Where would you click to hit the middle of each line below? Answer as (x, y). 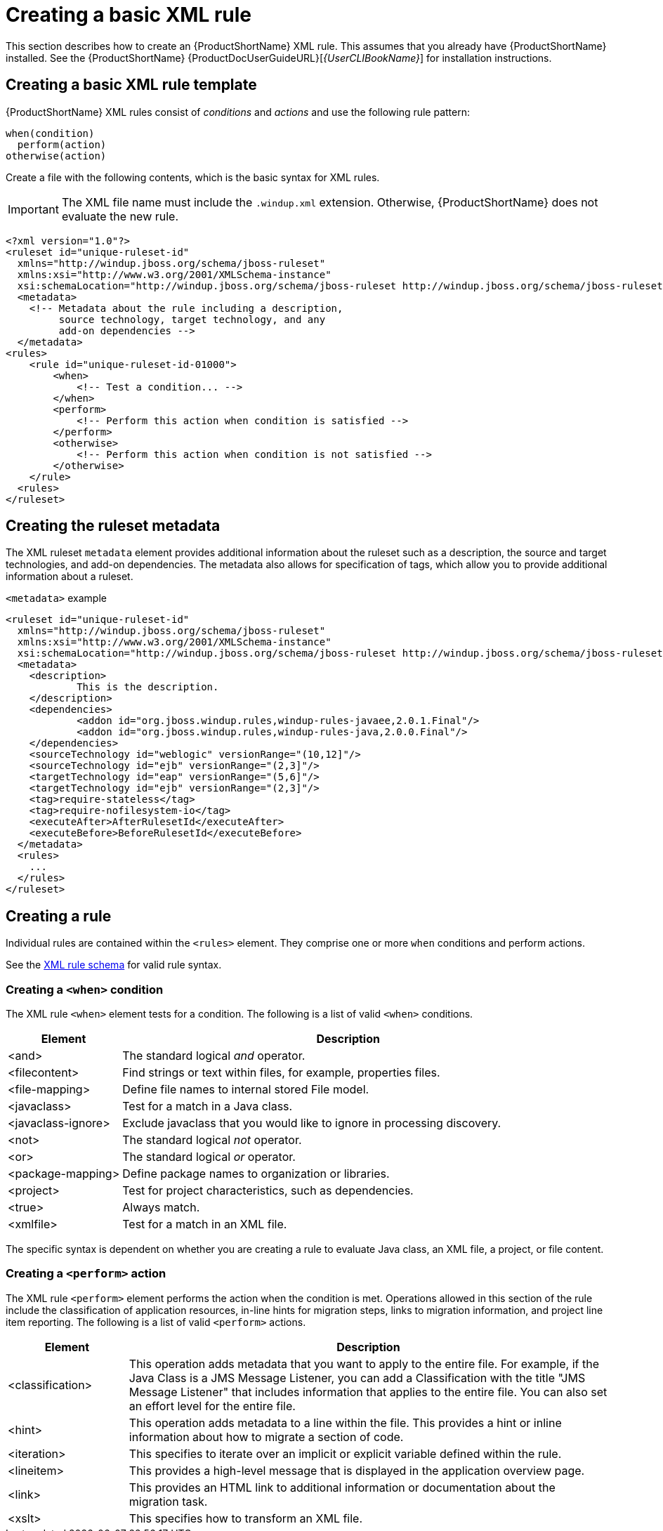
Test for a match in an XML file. (205, 1224)
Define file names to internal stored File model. (246, 1090)
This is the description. (148, 687)
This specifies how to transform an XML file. (246, 1518)
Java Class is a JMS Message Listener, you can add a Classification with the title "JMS (357, 1378)
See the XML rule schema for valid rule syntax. (114, 965)
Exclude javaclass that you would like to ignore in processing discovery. (312, 1123)
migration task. (168, 1501)
